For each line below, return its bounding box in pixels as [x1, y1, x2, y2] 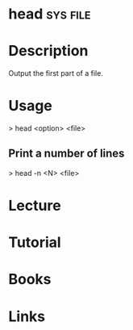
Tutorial [8, 233, 62, 252]
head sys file [8, 5, 91, 23]
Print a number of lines [8, 147, 125, 161]
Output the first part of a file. [8, 69, 103, 78]
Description [8, 42, 89, 61]
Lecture [8, 197, 62, 215]
